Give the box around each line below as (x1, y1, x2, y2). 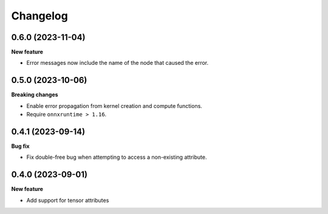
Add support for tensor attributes (26, 196, 109, 204)
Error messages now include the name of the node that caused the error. (26, 59, 209, 67)
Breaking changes (11, 91, 58, 98)
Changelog (11, 9, 68, 22)
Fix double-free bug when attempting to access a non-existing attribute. (26, 153, 207, 161)
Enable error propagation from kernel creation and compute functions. (26, 102, 203, 109)
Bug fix (11, 142, 30, 150)
